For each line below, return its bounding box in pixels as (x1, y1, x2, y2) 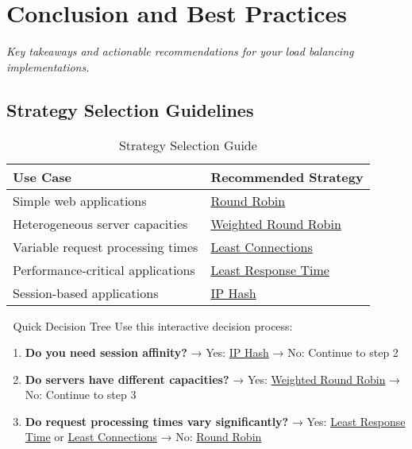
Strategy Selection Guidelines (6, 97, 254, 122)
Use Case (13, 167, 71, 186)
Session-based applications (13, 283, 159, 302)
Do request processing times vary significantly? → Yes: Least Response (25, 412, 406, 429)
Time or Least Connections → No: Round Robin (25, 428, 262, 445)
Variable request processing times (13, 237, 198, 256)
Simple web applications (13, 191, 147, 210)
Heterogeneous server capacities (13, 214, 188, 233)
